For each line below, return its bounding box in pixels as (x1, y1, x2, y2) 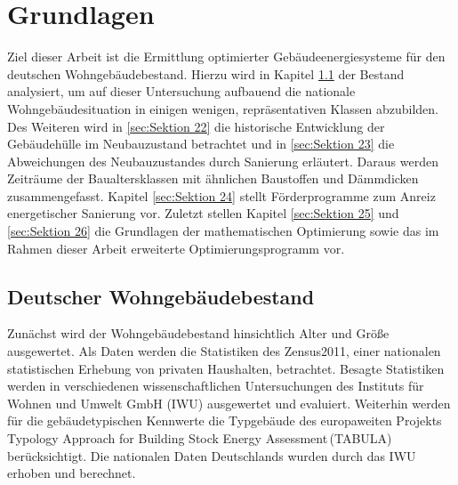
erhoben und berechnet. (7, 464, 136, 482)
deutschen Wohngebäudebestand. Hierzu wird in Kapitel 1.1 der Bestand (7, 64, 405, 83)
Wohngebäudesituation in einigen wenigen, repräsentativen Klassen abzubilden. (7, 99, 438, 117)
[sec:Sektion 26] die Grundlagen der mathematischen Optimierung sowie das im (7, 222, 439, 240)
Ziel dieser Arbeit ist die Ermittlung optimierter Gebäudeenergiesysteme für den (7, 47, 446, 66)
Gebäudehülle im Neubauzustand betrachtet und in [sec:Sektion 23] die (7, 134, 395, 153)
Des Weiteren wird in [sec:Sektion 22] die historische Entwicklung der (7, 117, 385, 135)
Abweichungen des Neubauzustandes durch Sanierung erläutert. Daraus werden (7, 151, 438, 170)
